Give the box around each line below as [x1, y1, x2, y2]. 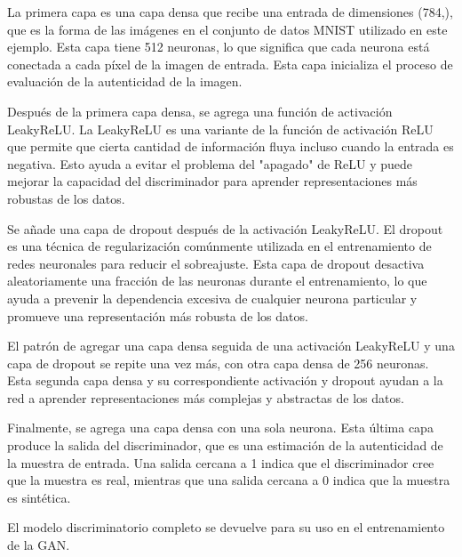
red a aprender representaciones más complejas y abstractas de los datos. [7, 388, 404, 407]
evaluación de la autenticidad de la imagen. [7, 72, 243, 91]
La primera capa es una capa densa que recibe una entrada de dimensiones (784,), [7, 3, 453, 20]
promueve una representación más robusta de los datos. [7, 306, 308, 325]
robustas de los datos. [7, 189, 125, 207]
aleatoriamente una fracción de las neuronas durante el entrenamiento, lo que [7, 271, 427, 290]
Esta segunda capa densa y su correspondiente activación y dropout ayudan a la [7, 371, 443, 390]
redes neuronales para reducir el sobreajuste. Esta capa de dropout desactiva [7, 254, 425, 272]
